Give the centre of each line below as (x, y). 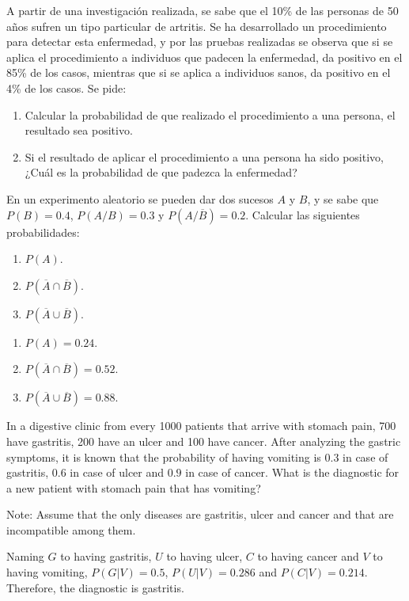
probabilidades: (43, 232)
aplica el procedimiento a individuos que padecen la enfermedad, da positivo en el (204, 57)
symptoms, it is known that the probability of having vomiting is (164, 456)
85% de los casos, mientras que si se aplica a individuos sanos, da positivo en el (199, 72)
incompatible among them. (71, 529)
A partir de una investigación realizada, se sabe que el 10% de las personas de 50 (203, 10)
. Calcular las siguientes (303, 214)
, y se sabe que (343, 198)
